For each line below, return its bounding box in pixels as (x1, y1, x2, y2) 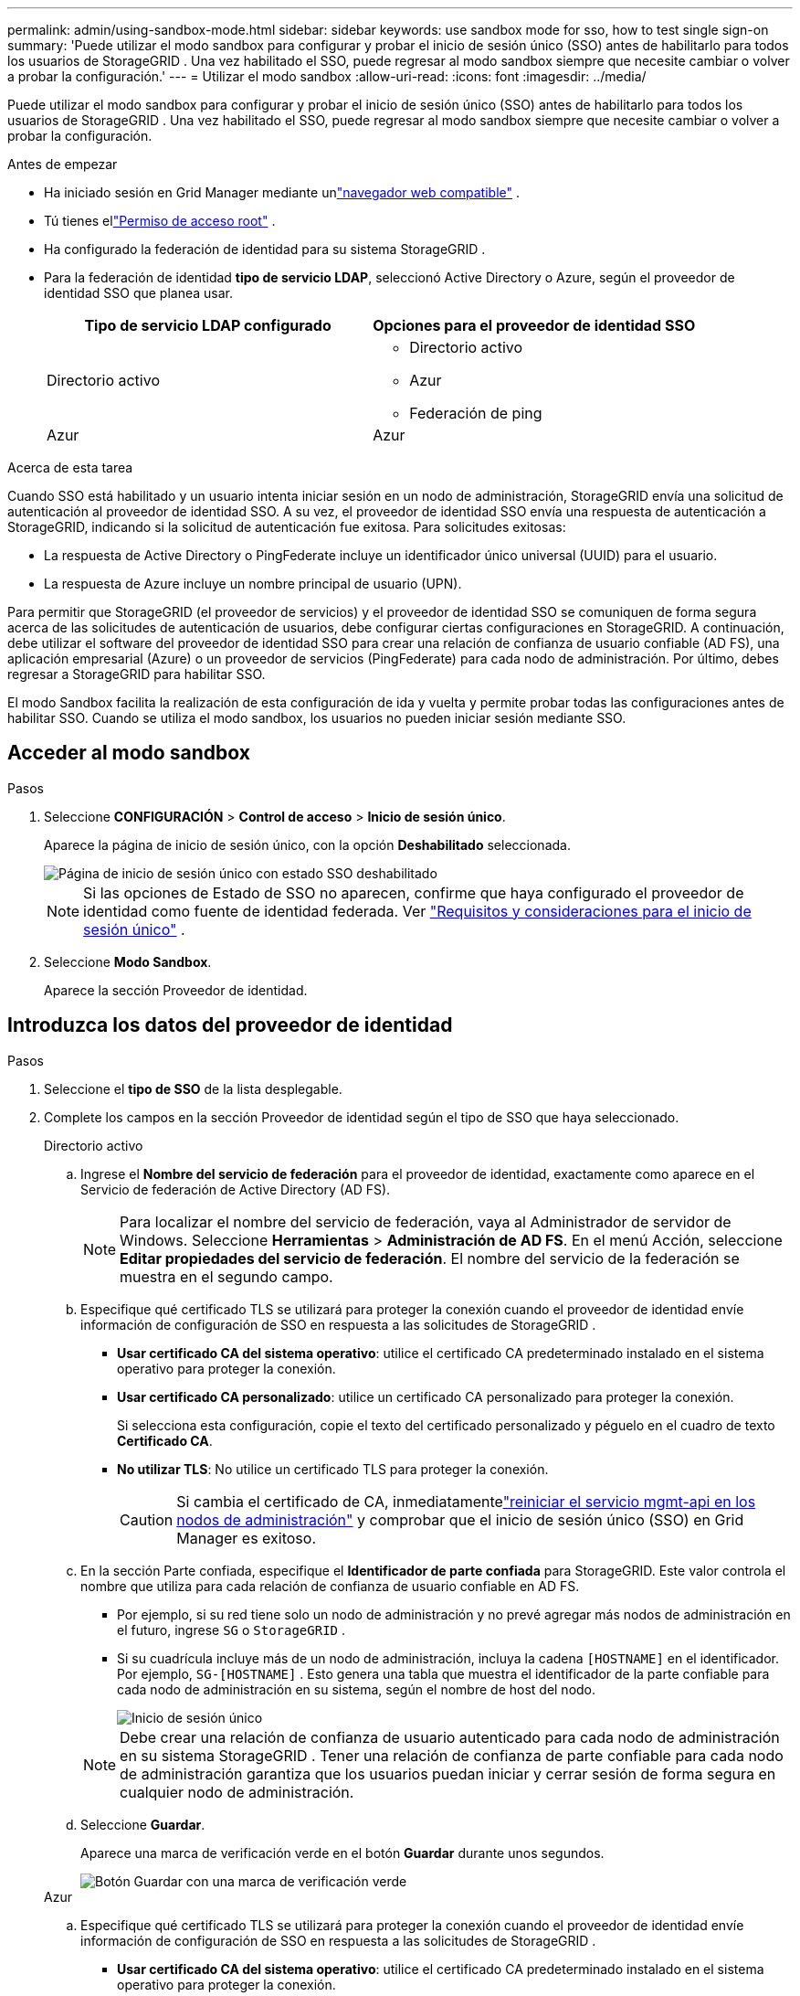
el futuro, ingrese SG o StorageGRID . (117, 1621, 345, 1638)
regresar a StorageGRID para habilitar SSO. (7, 666, 266, 682)
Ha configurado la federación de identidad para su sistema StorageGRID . (44, 241, 486, 257)
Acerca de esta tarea (7, 460, 133, 475)
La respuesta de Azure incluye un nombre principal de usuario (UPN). (44, 576, 462, 591)
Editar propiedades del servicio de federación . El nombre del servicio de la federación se (120, 1248, 740, 1268)
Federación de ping (409, 404, 542, 422)
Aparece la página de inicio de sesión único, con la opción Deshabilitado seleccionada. (44, 836, 571, 853)
